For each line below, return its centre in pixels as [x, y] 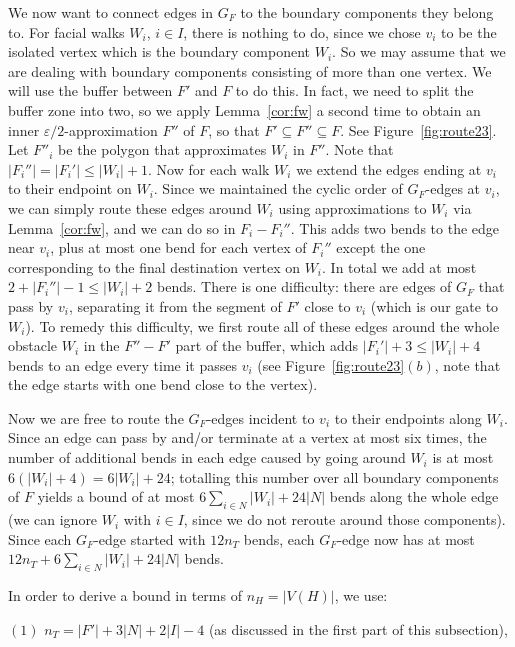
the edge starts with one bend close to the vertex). [163, 384]
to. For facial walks [66, 31]
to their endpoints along [408, 417]
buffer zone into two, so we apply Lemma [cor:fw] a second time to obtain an [244, 109]
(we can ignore [53, 519]
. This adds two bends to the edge [395, 227]
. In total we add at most [399, 266]
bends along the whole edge [414, 496]
